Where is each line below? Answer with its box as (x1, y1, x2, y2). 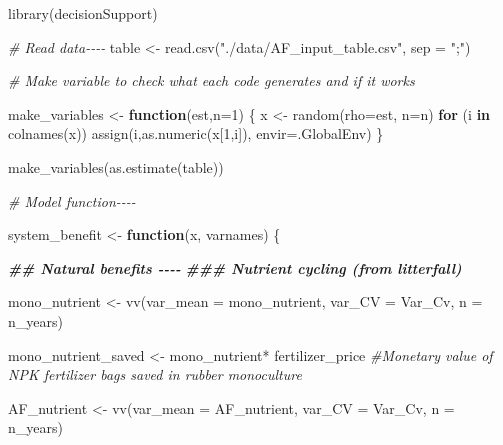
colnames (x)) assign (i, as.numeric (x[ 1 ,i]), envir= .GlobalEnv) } (8, 123, 384, 144)
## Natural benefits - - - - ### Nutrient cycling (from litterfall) (8, 257, 462, 278)
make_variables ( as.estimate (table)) (8, 156, 224, 177)
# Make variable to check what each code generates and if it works (8, 70, 415, 91)
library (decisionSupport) (8, 3, 158, 23)
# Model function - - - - (8, 190, 136, 211)
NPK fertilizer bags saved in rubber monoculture (8, 364, 302, 385)
